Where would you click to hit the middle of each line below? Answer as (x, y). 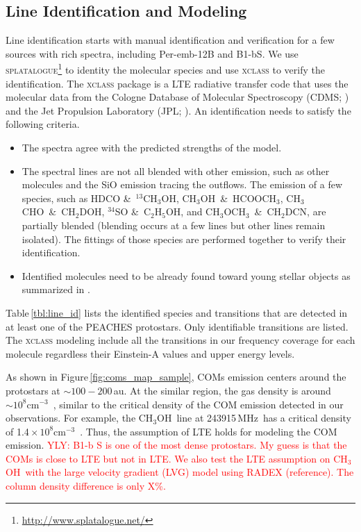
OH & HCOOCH (238, 198)
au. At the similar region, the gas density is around (222, 390)
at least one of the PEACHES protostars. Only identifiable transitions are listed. (177, 326)
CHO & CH (49, 211)
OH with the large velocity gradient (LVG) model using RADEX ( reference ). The (180, 472)
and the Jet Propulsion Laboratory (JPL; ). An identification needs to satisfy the (178, 110)
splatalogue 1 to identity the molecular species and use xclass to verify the (165, 69)
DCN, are (305, 211)
